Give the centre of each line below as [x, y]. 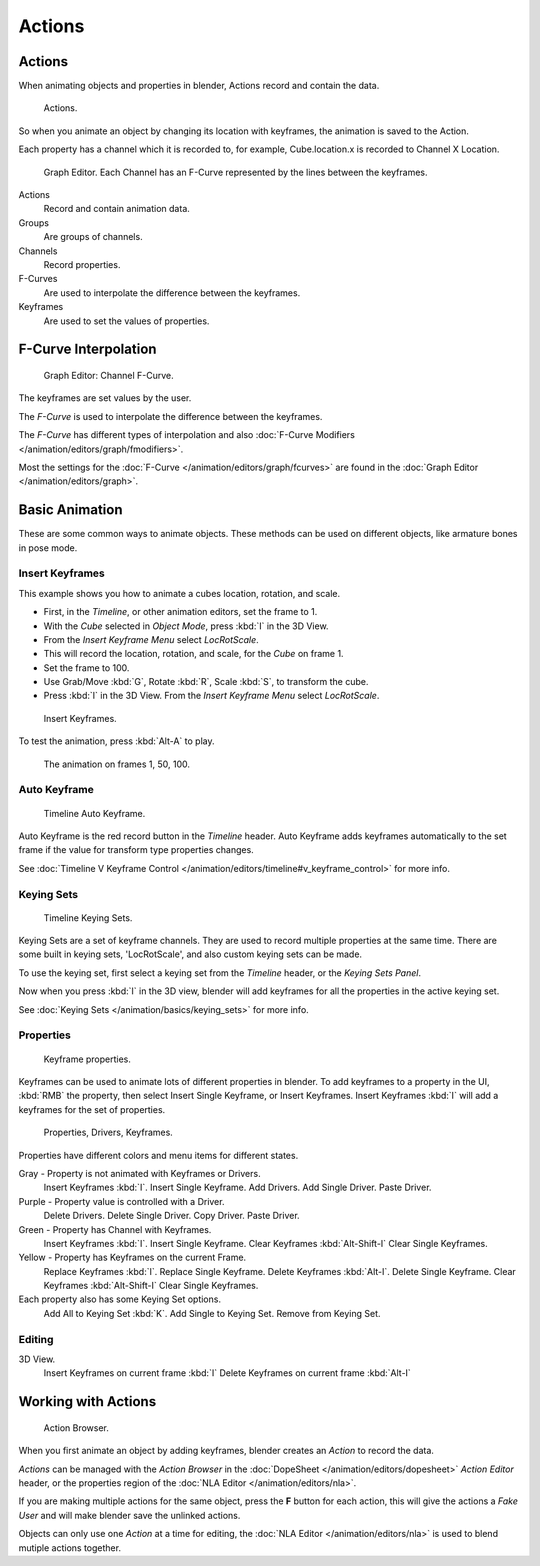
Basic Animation [71, 510]
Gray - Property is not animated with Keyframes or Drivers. [139, 1173]
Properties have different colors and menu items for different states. [158, 1155]
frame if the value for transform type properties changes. [136, 850]
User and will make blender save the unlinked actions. [129, 1515]
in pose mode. [48, 547]
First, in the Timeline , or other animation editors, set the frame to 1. [180, 612]
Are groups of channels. [93, 237]
